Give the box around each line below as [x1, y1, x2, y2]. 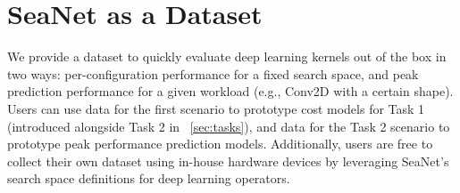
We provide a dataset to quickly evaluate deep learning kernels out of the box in [7, 47, 447, 66]
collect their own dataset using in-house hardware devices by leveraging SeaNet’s [7, 151, 449, 170]
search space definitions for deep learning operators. [7, 169, 290, 188]
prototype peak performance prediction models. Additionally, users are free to [7, 134, 433, 153]
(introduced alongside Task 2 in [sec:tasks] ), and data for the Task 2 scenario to [7, 117, 450, 135]
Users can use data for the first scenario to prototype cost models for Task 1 [7, 99, 425, 117]
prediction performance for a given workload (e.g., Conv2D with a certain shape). [7, 82, 454, 101]
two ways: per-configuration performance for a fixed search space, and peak [7, 64, 419, 83]
